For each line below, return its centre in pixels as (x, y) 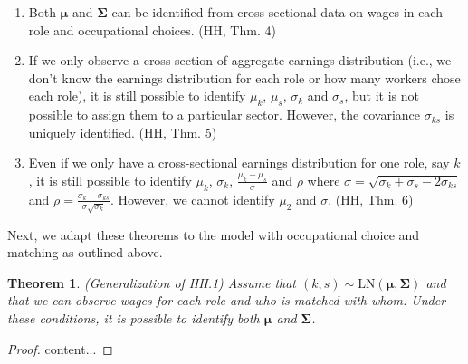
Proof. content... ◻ (60, 348)
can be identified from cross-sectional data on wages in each (277, 12)
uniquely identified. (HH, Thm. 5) (123, 132)
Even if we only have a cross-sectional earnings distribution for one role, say (239, 163)
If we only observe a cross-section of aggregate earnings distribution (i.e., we (240, 60)
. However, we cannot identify (192, 199)
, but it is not (382, 96)
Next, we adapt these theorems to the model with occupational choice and (214, 234)
